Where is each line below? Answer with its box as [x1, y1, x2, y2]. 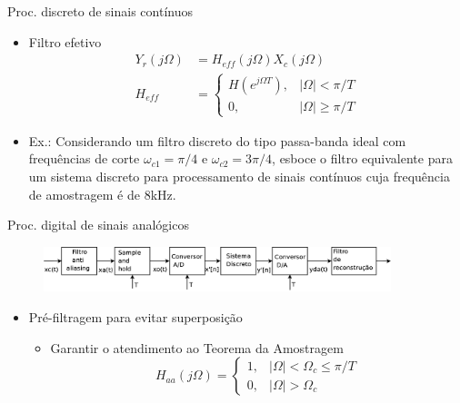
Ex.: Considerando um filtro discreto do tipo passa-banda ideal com [28, 131, 406, 150]
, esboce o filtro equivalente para [272, 149, 453, 168]
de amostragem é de [28, 184, 140, 203]
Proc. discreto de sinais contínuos [7, 2, 193, 20]
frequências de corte [28, 149, 140, 168]
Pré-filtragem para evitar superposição [28, 307, 243, 326]
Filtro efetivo [28, 32, 102, 51]
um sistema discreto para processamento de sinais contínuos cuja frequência [28, 167, 450, 185]
